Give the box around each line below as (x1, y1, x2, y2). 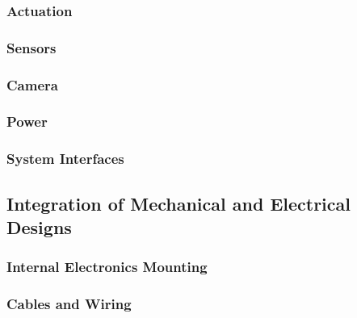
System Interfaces (6, 149, 124, 169)
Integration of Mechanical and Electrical (6, 190, 351, 215)
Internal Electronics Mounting (6, 257, 208, 277)
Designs (6, 215, 72, 239)
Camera (6, 74, 58, 94)
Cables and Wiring (6, 294, 132, 314)
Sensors (6, 37, 57, 57)
